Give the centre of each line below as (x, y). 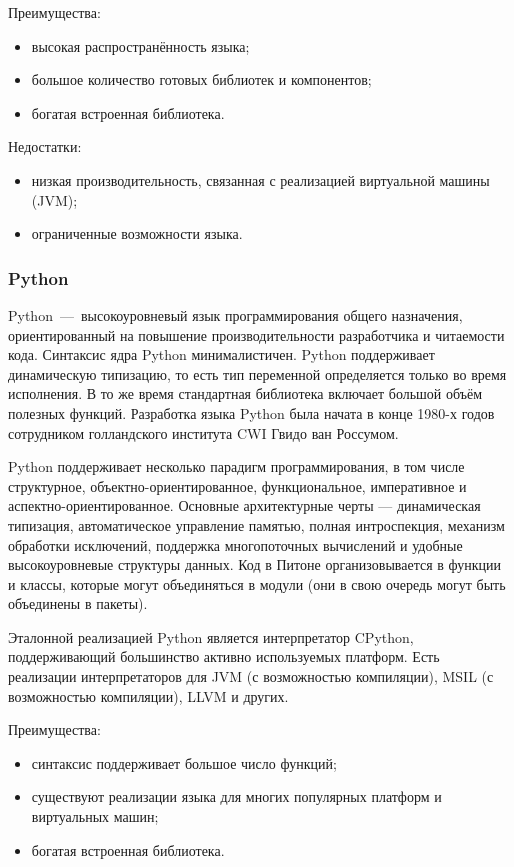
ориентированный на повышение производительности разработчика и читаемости (256, 334)
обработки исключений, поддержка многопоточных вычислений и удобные (235, 544)
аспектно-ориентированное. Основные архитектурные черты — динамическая (244, 505)
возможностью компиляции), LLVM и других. (148, 695)
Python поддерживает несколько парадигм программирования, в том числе (236, 466)
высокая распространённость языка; (140, 45)
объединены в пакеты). (78, 603)
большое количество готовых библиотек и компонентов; (201, 79)
